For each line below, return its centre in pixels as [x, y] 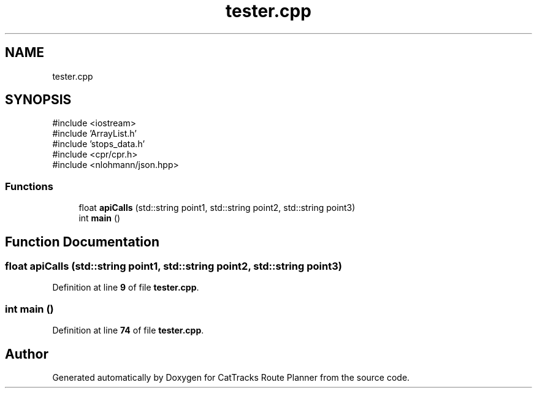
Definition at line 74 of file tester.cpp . [128, 330]
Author [27, 354]
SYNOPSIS [38, 100]
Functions [29, 186]
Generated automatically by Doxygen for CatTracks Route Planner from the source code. [231, 377]
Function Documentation [82, 242]
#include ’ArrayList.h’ [94, 134]
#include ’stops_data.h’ [99, 144]
